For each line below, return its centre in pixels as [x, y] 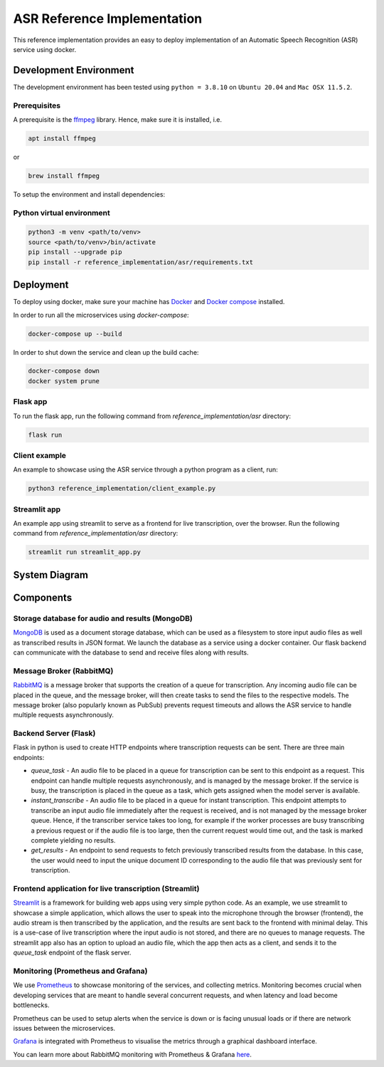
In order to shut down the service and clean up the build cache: [106, 352]
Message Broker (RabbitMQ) [63, 671]
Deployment [41, 285]
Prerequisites [37, 105]
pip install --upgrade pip [75, 252]
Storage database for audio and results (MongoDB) [103, 618]
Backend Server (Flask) [54, 734]
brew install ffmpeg [64, 176]
